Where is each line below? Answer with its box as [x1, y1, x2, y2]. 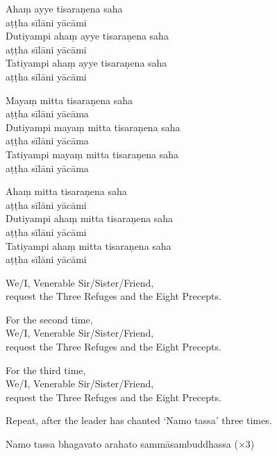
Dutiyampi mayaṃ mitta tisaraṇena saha [6, 119, 181, 134]
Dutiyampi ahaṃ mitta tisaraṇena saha [6, 211, 174, 226]
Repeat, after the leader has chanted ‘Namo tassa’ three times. [6, 413, 272, 428]
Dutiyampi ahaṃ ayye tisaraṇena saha [6, 28, 169, 43]
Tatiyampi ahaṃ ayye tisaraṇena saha [6, 56, 167, 70]
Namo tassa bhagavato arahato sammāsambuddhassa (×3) [6, 437, 255, 451]
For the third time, [6, 362, 86, 377]
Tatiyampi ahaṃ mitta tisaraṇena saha [6, 238, 171, 253]
